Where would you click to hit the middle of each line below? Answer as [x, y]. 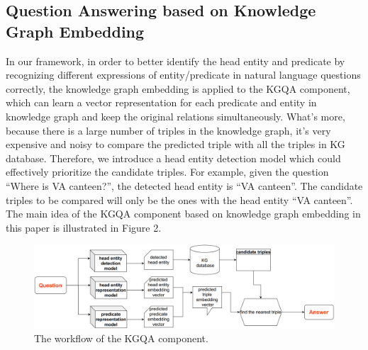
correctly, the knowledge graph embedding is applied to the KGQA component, [178, 88]
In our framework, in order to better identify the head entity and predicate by [175, 61]
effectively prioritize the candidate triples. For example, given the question [167, 172]
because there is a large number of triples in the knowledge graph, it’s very [168, 130]
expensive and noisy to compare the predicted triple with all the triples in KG [175, 144]
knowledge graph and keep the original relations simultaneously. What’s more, [175, 116]
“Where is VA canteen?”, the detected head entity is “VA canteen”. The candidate [184, 185]
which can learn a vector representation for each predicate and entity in [161, 102]
